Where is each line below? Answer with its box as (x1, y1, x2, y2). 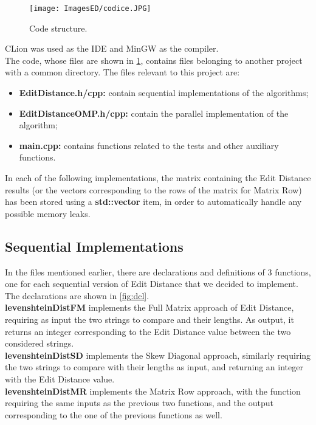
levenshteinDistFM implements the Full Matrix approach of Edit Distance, (5, 301, 294, 314)
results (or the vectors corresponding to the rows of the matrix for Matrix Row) (5, 183, 302, 196)
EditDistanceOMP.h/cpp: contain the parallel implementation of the (19, 106, 289, 119)
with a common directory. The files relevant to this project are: (5, 66, 240, 78)
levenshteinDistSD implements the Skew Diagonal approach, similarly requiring (5, 348, 311, 361)
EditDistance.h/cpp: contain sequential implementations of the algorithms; (19, 86, 309, 99)
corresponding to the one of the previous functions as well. (5, 408, 222, 421)
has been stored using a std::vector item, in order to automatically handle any (5, 195, 302, 208)
